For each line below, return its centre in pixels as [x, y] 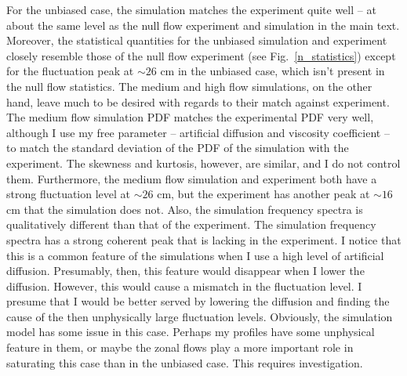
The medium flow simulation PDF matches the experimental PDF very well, [190, 117]
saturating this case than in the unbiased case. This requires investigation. [185, 362]
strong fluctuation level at [69, 194]
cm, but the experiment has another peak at [263, 194]
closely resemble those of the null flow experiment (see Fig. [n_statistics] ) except [201, 55]
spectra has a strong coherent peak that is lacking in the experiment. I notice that [204, 239]
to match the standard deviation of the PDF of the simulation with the [178, 148]
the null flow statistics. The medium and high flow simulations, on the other [189, 86]
